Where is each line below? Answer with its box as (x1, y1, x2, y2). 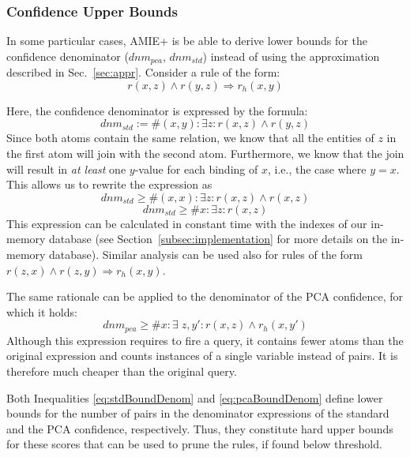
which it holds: (6, 303, 77, 320)
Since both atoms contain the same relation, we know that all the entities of (6, 129, 374, 146)
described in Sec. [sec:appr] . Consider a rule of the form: (6, 64, 280, 81)
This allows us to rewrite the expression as (6, 176, 213, 193)
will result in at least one (6, 160, 126, 177)
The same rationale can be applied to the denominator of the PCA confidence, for (6, 288, 404, 305)
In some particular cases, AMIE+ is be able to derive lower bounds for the (6, 32, 367, 49)
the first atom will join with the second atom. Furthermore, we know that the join (6, 145, 404, 162)
